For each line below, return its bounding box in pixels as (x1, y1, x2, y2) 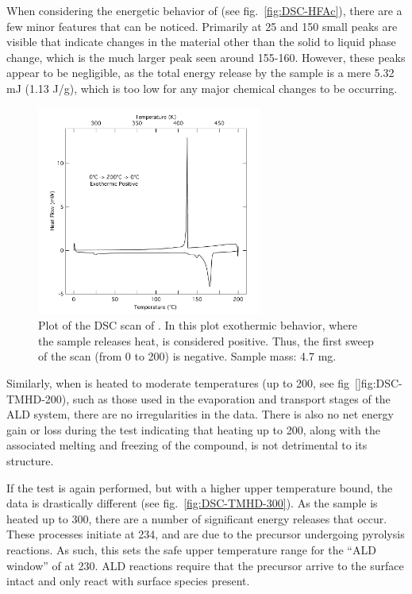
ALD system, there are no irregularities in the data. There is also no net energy (6, 406, 394, 422)
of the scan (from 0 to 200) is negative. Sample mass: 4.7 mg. (38, 348, 337, 364)
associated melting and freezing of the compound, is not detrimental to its (6, 437, 368, 453)
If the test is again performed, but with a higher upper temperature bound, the (6, 479, 393, 496)
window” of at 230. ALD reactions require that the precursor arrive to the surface (6, 557, 404, 573)
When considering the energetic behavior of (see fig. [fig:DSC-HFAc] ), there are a (6, 2, 402, 18)
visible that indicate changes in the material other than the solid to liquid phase (6, 33, 396, 50)
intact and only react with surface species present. (6, 573, 250, 589)
